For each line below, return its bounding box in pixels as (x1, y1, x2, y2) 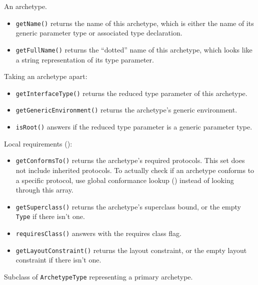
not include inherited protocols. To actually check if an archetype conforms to (15, 164, 254, 175)
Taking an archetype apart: (4, 71, 87, 81)
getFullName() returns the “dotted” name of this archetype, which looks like (15, 44, 252, 54)
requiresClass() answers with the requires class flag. (15, 228, 181, 238)
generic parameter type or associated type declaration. (15, 27, 182, 38)
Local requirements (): (4, 138, 72, 148)
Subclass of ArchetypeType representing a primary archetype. (4, 271, 193, 281)
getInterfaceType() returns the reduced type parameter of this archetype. (15, 87, 247, 98)
